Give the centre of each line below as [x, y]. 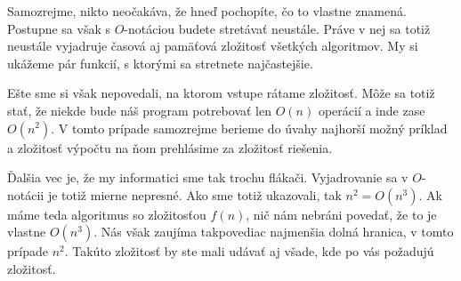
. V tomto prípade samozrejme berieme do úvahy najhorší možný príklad [249, 128]
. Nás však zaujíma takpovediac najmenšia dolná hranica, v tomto [274, 232]
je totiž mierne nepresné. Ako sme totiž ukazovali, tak [194, 194]
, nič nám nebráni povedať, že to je [341, 214]
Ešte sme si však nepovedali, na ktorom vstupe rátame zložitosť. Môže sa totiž [221, 93]
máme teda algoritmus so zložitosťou [107, 214]
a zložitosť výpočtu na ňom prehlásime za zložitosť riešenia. [170, 147]
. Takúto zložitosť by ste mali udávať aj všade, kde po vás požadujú [249, 251]
